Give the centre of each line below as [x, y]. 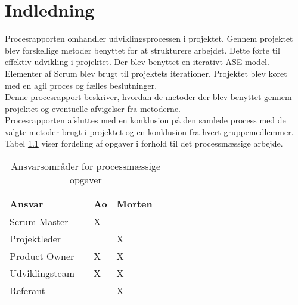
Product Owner [42, 256]
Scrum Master [39, 222]
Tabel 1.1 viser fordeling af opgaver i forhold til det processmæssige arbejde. [144, 143]
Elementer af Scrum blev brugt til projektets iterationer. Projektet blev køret [146, 73]
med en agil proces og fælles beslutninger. [81, 85]
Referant [27, 291]
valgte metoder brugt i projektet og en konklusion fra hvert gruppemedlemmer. [149, 131]
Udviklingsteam [42, 273]
